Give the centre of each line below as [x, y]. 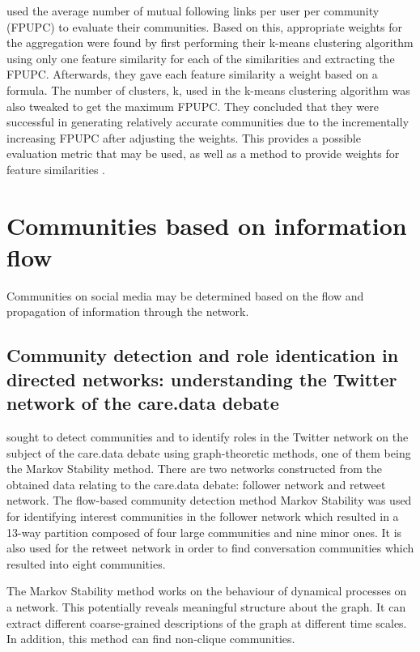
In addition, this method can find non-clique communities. [151, 639]
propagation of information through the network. [128, 311]
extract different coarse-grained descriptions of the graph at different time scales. [207, 622]
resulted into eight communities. [86, 563]
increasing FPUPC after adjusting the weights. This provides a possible [184, 137]
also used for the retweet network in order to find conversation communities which [210, 548]
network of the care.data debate [143, 403]
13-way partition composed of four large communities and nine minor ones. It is [204, 532]
